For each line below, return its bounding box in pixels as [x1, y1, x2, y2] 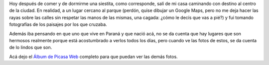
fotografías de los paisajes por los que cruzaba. [9, 21, 107, 27]
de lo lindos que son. [9, 45, 52, 51]
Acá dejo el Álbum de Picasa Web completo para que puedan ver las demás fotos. [9, 54, 178, 60]
